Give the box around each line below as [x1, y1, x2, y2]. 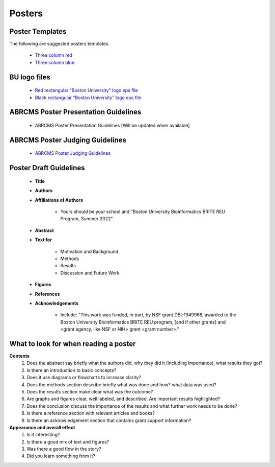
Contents [9, 353, 30, 359]
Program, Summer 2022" [60, 216, 113, 222]
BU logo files [9, 73, 51, 81]
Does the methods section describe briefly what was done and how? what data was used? [26, 381, 216, 388]
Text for [35, 237, 52, 243]
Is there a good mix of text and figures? [26, 438, 109, 445]
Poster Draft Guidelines [9, 164, 85, 172]
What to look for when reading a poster [9, 339, 136, 348]
